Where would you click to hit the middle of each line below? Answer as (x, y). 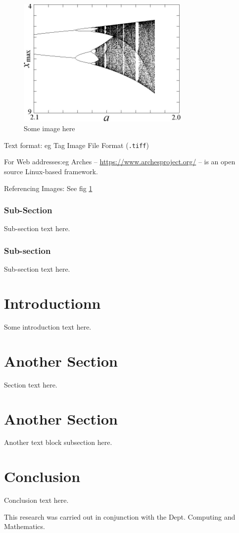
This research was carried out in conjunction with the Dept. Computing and (120, 516)
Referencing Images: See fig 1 (48, 188)
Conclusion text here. (36, 500)
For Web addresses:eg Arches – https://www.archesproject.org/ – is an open (120, 162)
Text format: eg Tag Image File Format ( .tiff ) (76, 145)
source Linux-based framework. (51, 171)
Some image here (49, 128)
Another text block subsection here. (58, 442)
